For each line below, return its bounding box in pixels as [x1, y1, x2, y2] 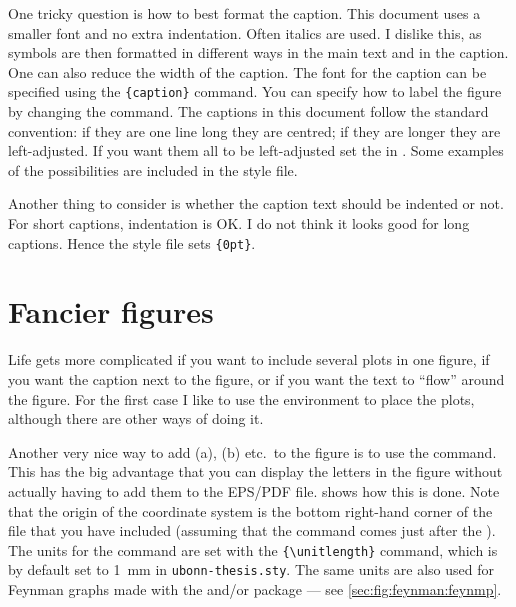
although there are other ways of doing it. [8, 408, 264, 429]
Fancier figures [8, 291, 214, 332]
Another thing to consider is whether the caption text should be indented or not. [8, 193, 504, 214]
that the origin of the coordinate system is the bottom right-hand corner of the [8, 500, 493, 521]
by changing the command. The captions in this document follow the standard [8, 101, 489, 122]
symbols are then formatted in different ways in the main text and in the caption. [8, 42, 509, 63]
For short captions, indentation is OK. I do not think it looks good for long [8, 213, 470, 233]
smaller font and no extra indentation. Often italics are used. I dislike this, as [8, 22, 482, 43]
